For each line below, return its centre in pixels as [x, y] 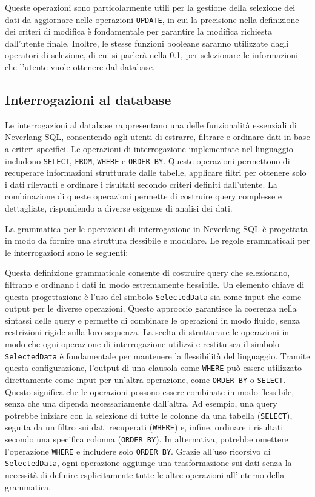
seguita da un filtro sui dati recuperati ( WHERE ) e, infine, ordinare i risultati [144, 427]
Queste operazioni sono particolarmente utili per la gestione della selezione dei [150, 7]
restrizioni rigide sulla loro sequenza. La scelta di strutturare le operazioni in [147, 332]
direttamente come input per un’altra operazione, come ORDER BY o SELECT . [145, 379]
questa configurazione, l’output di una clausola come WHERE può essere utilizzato [154, 368]
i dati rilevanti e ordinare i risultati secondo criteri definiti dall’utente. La [141, 184]
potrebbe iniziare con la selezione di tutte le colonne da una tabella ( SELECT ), [149, 415]
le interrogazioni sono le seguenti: [67, 252]
